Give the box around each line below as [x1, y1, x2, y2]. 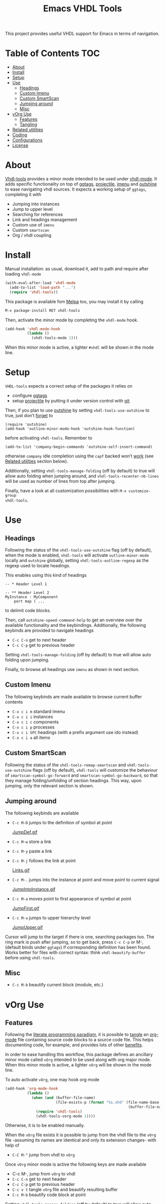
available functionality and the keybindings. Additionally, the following [5, 622, 146, 628]
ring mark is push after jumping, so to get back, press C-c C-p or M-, [5, 939, 144, 945]
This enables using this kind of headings [5, 572, 87, 578]
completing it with [5, 192, 42, 197]
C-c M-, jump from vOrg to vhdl [12, 1171, 76, 1177]
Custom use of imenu [12, 222, 55, 228]
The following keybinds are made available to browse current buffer [5, 694, 142, 700]
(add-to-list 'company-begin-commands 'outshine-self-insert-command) [5, 445, 153, 449]
